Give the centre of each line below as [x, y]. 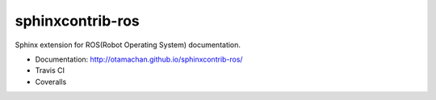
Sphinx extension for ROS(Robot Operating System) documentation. [128, 45]
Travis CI [50, 70]
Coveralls [51, 82]
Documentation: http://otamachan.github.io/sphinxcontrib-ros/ [139, 59]
